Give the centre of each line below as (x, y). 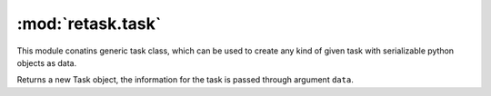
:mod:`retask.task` (89, 24)
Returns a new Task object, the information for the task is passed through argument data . (185, 80)
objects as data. (47, 62)
